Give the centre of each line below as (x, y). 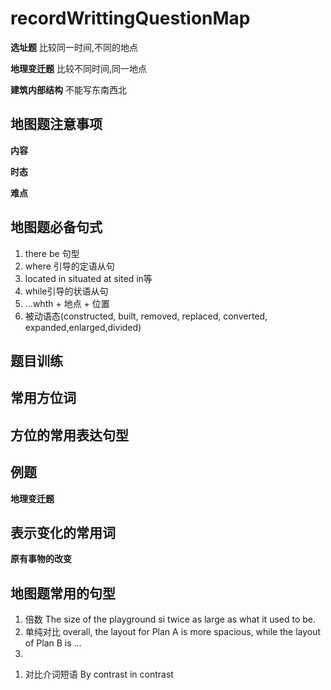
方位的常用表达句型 (69, 435)
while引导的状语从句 (66, 291)
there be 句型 (52, 253)
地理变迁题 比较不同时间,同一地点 (78, 68)
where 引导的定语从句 (69, 266)
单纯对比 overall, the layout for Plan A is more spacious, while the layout (173, 632)
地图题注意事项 (56, 124)
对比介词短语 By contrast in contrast (99, 674)
